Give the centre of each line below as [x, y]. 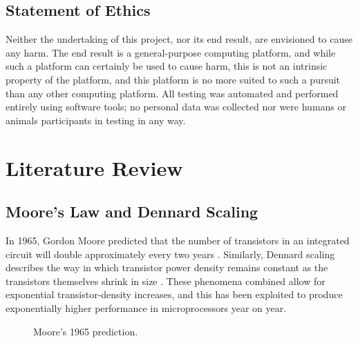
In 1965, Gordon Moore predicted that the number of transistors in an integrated [178, 240]
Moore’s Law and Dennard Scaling [132, 212]
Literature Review [94, 167]
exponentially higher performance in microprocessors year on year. [146, 307]
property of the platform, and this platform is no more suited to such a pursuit [173, 79]
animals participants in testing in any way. [96, 120]
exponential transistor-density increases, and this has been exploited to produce [174, 294]
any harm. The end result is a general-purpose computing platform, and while [171, 52]
